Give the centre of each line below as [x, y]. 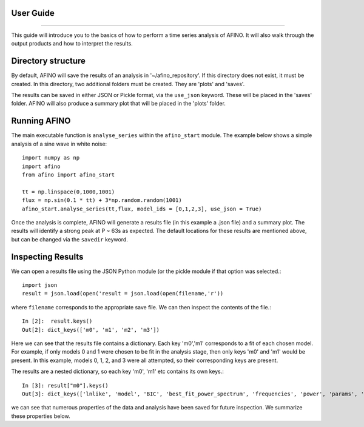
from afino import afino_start [69, 175]
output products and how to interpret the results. [72, 44]
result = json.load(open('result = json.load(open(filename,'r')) [123, 294]
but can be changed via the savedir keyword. [70, 239]
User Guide [33, 13]
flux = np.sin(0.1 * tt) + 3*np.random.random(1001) [102, 200]
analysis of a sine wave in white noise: [59, 144]
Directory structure [49, 61]
